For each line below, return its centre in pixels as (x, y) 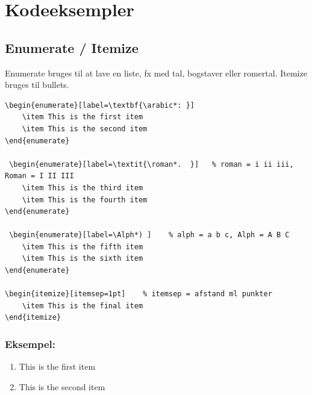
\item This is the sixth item (83, 259)
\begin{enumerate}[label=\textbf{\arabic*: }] (100, 105)
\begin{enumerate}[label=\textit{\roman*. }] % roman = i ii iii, (151, 164)
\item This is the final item (83, 306)
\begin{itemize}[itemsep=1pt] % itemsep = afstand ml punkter (139, 294)
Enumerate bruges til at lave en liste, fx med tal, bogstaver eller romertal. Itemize (156, 73)
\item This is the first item (83, 117)
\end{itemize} (33, 318)
